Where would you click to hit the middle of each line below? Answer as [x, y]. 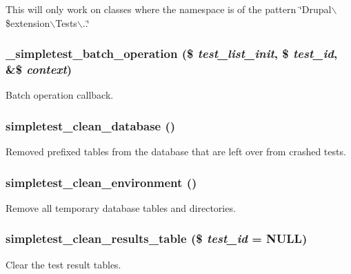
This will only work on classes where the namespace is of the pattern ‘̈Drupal [169, 9]
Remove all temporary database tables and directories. [121, 207]
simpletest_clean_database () [91, 125]
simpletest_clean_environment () [101, 182]
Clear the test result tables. [63, 264]
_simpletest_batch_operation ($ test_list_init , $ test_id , [172, 53]
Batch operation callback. [60, 95]
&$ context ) [39, 69]
